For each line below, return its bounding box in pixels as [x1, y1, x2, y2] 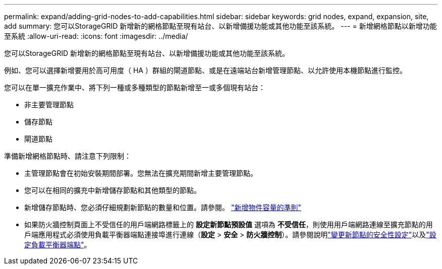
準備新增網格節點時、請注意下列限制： [4, 152, 131, 160]
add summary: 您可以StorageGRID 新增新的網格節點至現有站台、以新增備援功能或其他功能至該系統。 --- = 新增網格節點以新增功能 [4, 22, 437, 30]
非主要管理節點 [24, 100, 74, 109]
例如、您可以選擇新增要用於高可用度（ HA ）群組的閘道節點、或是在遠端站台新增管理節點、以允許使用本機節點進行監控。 [4, 66, 407, 75]
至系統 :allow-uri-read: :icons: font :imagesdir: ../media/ [4, 32, 188, 40]
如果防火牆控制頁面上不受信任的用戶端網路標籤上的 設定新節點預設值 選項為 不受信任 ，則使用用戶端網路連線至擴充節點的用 [24, 220, 433, 229]
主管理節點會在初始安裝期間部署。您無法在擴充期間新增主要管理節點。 [24, 169, 257, 177]
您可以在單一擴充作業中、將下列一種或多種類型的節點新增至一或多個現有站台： [4, 83, 265, 92]
